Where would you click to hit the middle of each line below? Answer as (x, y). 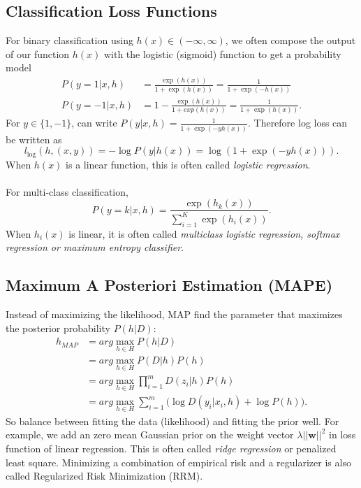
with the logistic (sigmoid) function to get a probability (222, 53)
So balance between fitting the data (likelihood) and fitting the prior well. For (172, 421)
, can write (94, 123)
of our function (38, 53)
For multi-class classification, (67, 191)
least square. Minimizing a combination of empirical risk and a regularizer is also (178, 462)
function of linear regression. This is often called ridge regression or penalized (171, 448)
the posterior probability (58, 328)
